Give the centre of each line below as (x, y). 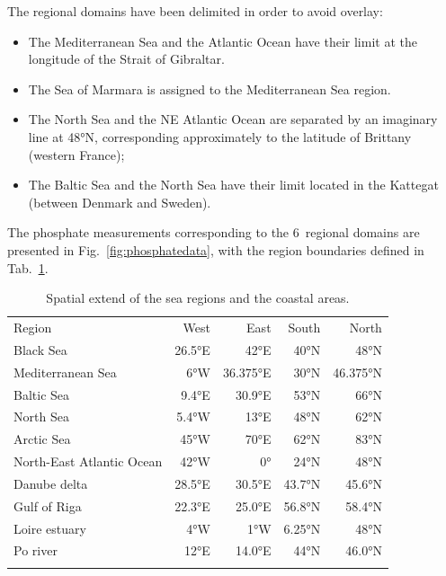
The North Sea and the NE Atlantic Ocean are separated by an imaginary (233, 119)
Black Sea (40, 349)
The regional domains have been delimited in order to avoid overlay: (195, 11)
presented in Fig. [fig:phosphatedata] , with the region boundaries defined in (216, 249)
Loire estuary (50, 528)
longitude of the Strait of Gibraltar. (126, 59)
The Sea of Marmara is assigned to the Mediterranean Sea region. (210, 89)
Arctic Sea (42, 439)
